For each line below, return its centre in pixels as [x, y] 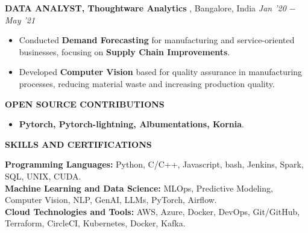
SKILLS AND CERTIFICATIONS [78, 144]
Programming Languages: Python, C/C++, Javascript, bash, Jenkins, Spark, [154, 164]
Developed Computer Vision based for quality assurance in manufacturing [161, 72]
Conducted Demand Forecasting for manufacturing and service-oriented [157, 40]
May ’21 [20, 20]
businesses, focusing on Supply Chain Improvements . [124, 51]
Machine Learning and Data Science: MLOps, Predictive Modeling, [139, 188]
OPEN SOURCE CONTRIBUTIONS [85, 104]
